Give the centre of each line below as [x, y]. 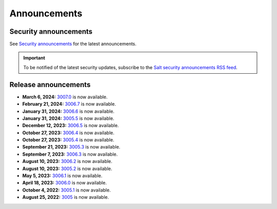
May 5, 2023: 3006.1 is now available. [62, 176]
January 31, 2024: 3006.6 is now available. [68, 111]
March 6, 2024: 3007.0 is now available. [65, 97]
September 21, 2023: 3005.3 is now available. [71, 147]
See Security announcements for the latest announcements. [73, 44]
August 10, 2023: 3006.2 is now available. [67, 161]
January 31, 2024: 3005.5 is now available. [68, 118]
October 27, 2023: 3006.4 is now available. [68, 133]
